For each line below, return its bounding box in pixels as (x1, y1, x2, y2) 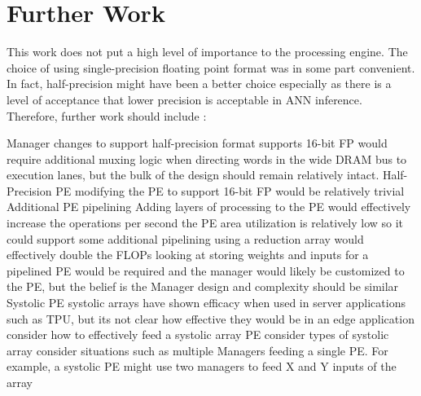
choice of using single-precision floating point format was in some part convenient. (7, 59, 415, 76)
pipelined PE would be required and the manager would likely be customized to (7, 262, 405, 279)
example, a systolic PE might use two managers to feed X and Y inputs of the (7, 358, 397, 375)
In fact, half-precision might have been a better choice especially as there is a (7, 75, 392, 92)
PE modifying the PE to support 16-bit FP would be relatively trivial (55, 182, 405, 199)
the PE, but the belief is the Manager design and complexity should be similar (7, 278, 399, 295)
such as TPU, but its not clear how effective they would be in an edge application (7, 310, 414, 327)
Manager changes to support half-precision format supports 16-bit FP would (7, 134, 388, 152)
